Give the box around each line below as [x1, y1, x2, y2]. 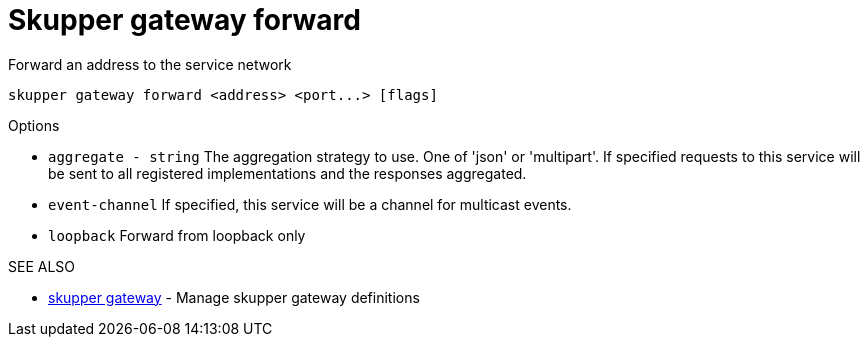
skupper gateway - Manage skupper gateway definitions [48, 288, 420, 306]
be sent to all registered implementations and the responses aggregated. [48, 164, 527, 182]
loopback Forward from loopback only [48, 226, 306, 244]
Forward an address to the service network [8, 55, 292, 73]
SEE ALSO [8, 257, 76, 275]
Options [8, 116, 60, 134]
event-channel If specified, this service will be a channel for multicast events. [48, 195, 572, 213]
